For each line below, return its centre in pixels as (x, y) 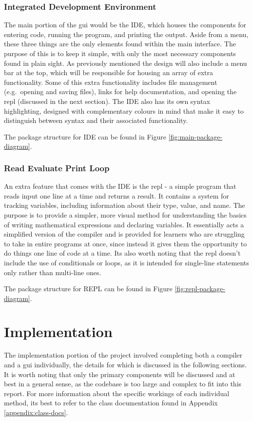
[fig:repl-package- (200, 289)
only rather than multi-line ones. (53, 272)
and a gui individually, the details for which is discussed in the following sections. (126, 364)
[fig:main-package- (195, 136)
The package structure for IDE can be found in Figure (85, 136)
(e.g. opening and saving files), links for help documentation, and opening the (120, 91)
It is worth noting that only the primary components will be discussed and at (120, 374)
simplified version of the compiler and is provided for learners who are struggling (124, 234)
